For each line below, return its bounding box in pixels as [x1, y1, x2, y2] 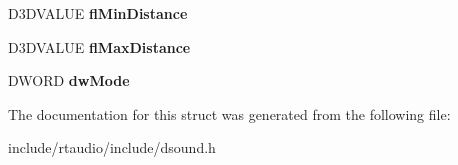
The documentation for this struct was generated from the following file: [8, 103, 451, 124]
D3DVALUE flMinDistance [8, 3, 188, 23]
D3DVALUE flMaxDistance [8, 36, 191, 57]
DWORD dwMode [8, 70, 130, 91]
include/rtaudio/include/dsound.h [8, 137, 216, 158]
